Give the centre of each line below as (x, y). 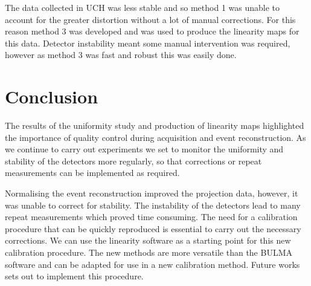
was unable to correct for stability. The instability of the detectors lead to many (153, 205)
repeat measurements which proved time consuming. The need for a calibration (151, 217)
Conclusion (52, 96)
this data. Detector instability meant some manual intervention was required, (148, 43)
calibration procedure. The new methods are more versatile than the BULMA (149, 252)
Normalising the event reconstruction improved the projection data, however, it (152, 193)
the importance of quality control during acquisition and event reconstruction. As (155, 137)
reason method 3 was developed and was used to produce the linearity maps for (152, 31)
